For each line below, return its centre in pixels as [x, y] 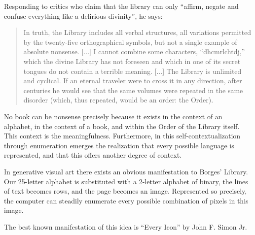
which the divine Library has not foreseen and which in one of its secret [132, 61]
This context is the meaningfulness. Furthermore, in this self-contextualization [122, 136]
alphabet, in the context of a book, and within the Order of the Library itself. [122, 126]
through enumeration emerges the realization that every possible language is [119, 145]
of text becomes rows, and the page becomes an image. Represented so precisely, [126, 191]
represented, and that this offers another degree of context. [93, 155]
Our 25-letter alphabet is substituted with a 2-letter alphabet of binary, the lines [126, 181]
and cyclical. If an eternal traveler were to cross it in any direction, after [133, 81]
